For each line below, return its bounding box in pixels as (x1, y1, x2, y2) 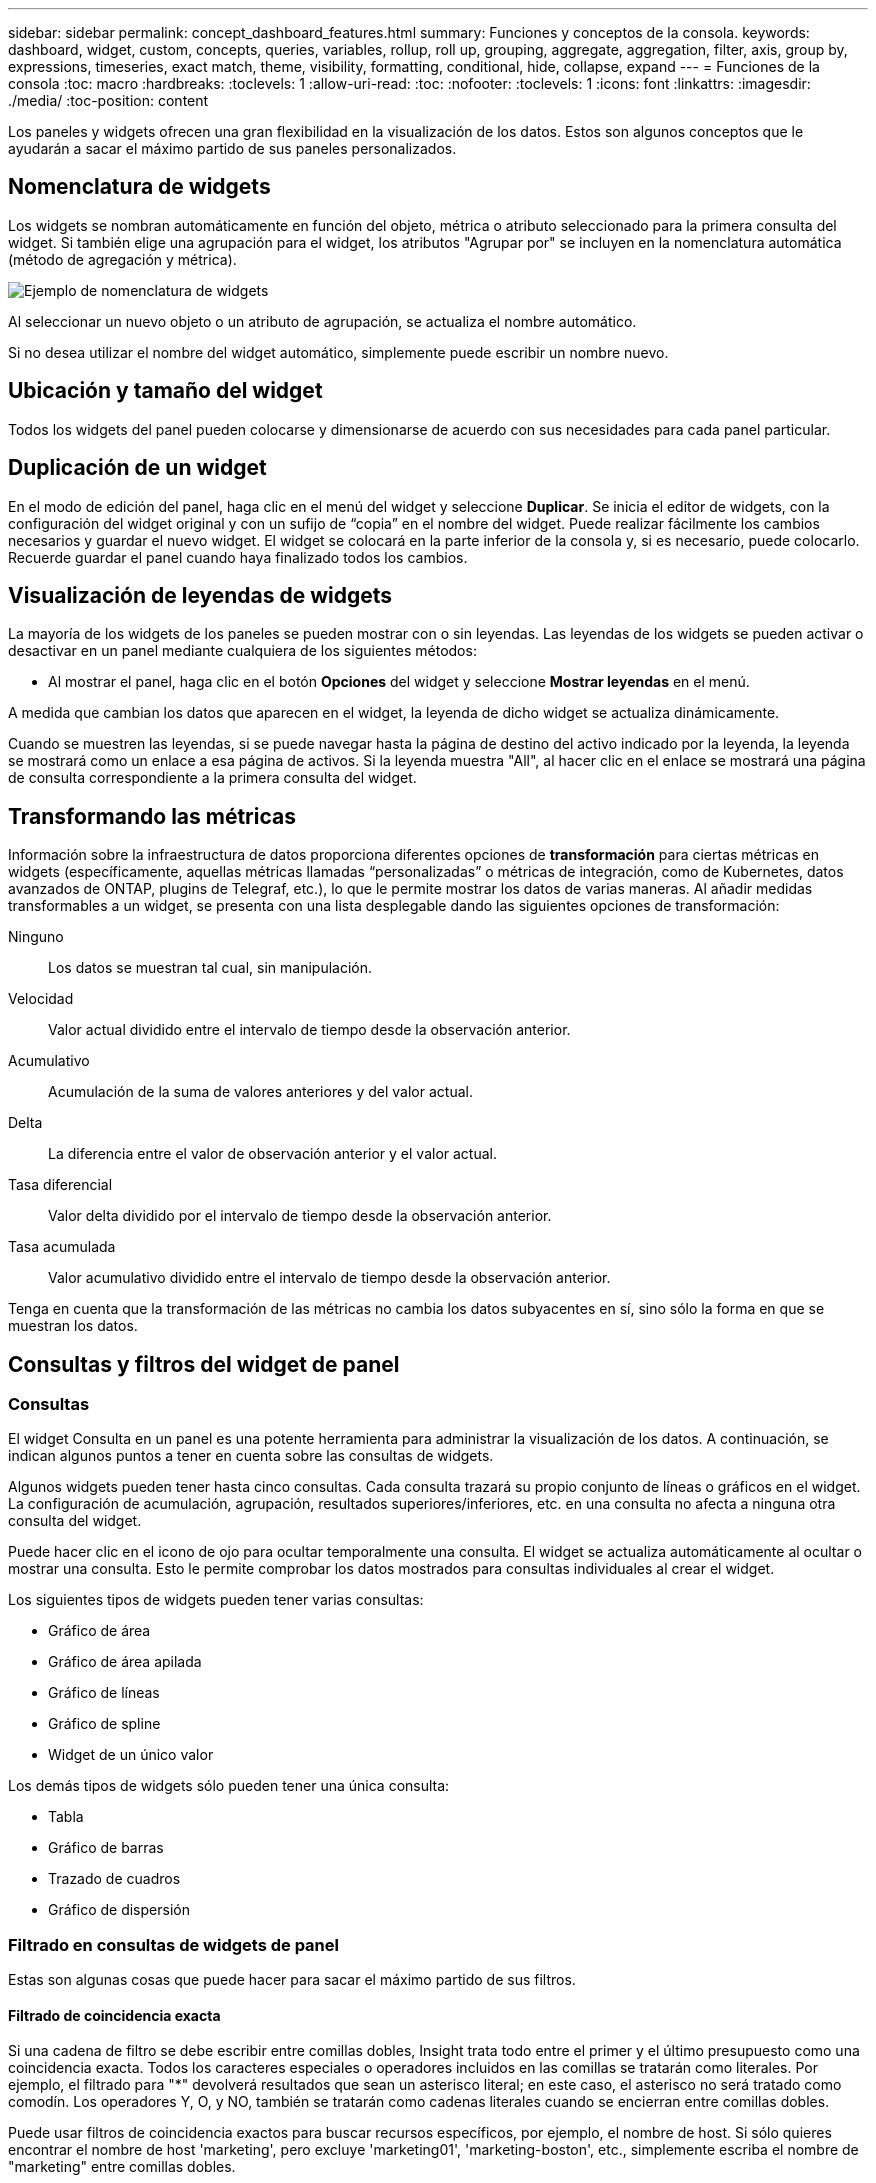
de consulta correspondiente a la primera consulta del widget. (8, 769, 417, 787)
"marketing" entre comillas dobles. (8, 2158, 236, 2176)
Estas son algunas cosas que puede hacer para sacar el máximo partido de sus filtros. (8, 1971, 576, 1989)
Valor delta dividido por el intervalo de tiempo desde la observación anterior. (48, 1207, 552, 1225)
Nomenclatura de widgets (8, 174, 271, 200)
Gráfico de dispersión (48, 1901, 190, 1919)
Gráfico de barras (48, 1839, 164, 1857)
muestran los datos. (8, 1317, 138, 1335)
